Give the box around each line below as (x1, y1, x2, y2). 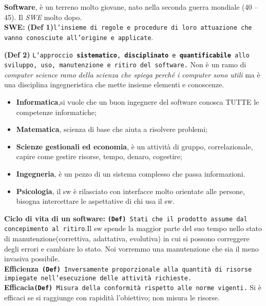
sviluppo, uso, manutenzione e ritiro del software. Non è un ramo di (4, 59, 246, 70)
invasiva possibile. (4, 253, 60, 264)
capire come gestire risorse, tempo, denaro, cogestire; (16, 151, 182, 162)
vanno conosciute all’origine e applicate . (4, 31, 154, 42)
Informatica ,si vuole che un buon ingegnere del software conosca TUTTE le (16, 97, 259, 107)
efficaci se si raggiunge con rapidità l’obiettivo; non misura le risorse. (4, 292, 220, 302)
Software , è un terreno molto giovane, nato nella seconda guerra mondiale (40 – (4, 2, 258, 12)
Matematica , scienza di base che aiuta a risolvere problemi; (16, 124, 207, 135)
